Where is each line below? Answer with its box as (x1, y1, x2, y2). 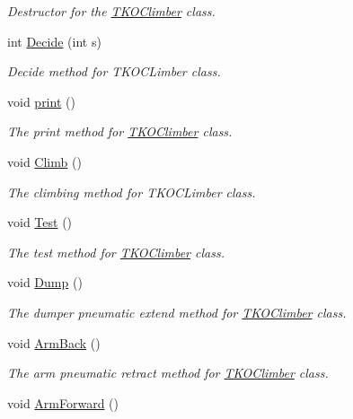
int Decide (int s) (7, 31, 101, 50)
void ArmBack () (7, 333, 101, 352)
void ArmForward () (7, 393, 119, 412)
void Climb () (7, 152, 82, 170)
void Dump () (7, 273, 83, 292)
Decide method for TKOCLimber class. (7, 62, 221, 81)
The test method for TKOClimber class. (7, 242, 225, 261)
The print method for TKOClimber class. (7, 122, 233, 141)
